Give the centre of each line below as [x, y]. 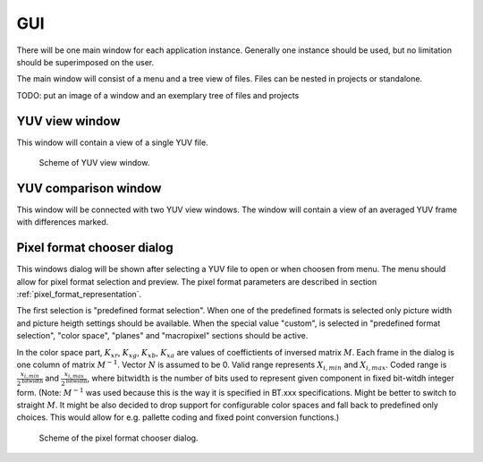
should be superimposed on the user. [85, 62]
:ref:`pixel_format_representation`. [79, 294]
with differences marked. [63, 222]
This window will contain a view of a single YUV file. [113, 142]
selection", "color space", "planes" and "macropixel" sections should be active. [162, 336]
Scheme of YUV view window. [94, 163]
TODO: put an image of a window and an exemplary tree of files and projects [158, 95]
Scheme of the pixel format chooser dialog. [119, 438]
